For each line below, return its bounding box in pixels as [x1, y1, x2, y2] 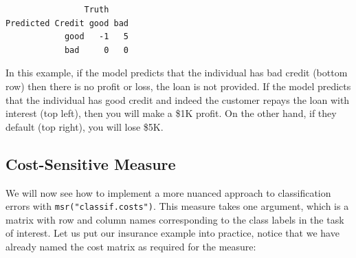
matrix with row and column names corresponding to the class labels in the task [5, 212, 344, 226]
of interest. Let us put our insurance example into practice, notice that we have [5, 226, 340, 240]
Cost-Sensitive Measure [5, 153, 176, 174]
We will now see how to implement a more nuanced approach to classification [5, 185, 331, 200]
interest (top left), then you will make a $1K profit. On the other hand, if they [5, 106, 337, 120]
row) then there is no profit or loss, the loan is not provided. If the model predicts [5, 78, 351, 93]
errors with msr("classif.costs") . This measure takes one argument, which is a [5, 199, 349, 213]
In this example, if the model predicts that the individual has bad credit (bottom [5, 65, 348, 80]
